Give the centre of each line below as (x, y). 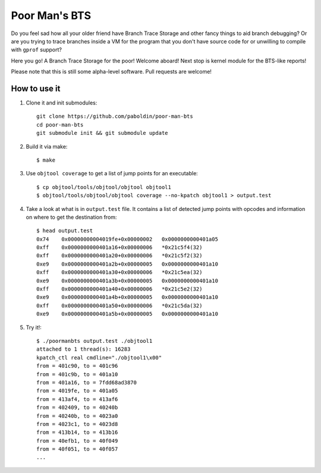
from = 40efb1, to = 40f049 (77, 441)
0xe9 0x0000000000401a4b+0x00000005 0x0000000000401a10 (127, 297)
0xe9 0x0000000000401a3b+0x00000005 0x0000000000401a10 (127, 280)
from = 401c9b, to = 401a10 (77, 374)
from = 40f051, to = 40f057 (77, 449)
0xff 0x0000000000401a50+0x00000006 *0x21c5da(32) (119, 305)
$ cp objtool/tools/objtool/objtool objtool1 (104, 187)
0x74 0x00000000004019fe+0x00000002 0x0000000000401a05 (127, 239)
